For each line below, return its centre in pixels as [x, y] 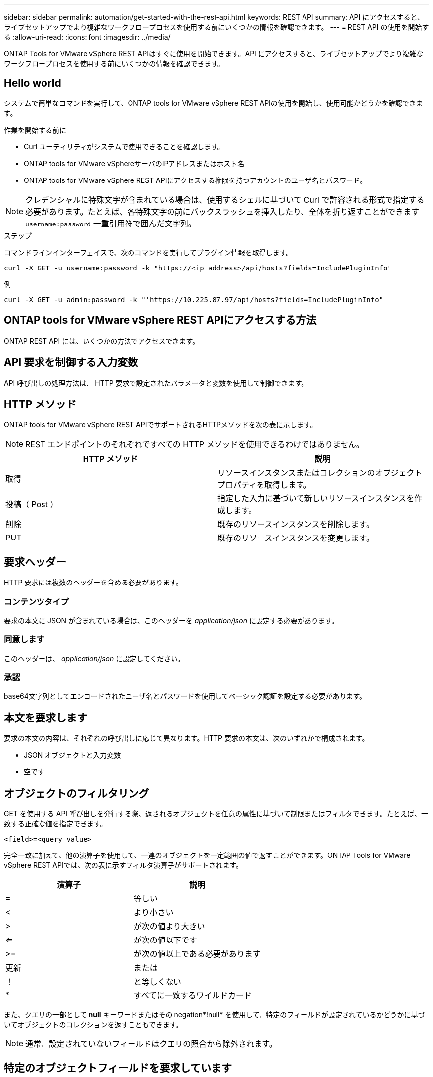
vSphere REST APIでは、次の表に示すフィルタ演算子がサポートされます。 [123, 865]
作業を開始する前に [35, 130]
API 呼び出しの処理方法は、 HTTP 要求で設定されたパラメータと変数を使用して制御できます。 [156, 383]
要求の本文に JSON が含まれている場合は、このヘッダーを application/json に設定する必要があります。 [171, 620]
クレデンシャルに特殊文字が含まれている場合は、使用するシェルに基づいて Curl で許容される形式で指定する [225, 200]
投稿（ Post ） [32, 505]
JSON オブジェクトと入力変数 [72, 755]
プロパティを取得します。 [264, 485]
